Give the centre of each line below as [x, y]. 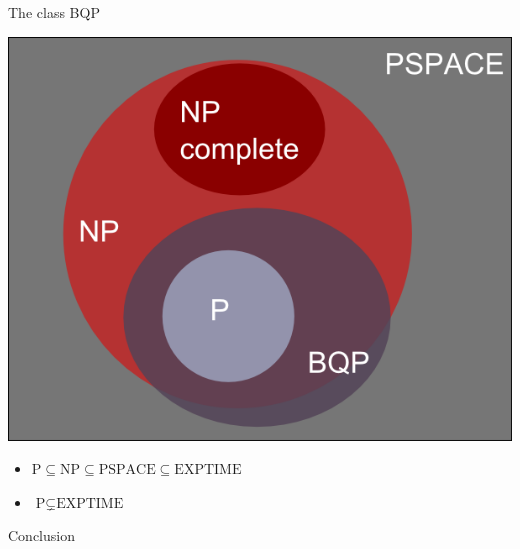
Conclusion [41, 535]
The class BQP [54, 12]
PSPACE [127, 470]
